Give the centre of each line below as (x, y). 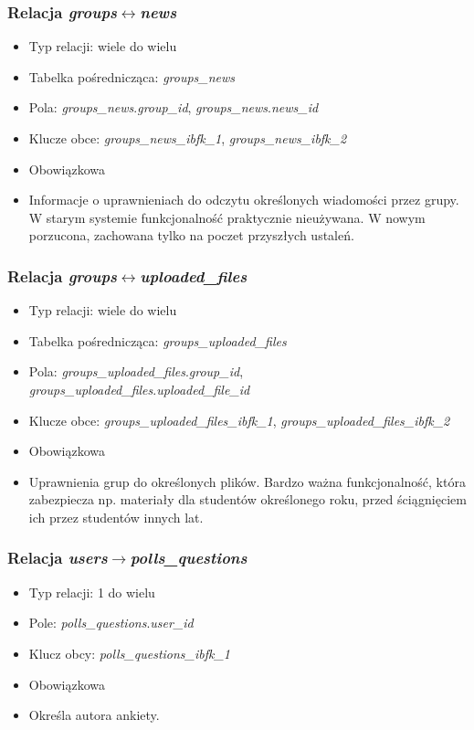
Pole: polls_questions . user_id (111, 623)
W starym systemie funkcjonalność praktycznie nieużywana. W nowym (227, 217)
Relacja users (58, 558)
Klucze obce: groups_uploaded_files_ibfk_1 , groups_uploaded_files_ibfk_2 (239, 420)
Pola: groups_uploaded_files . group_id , (136, 371)
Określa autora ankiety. (94, 715)
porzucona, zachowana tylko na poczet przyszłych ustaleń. (191, 235)
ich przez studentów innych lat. (116, 517)
